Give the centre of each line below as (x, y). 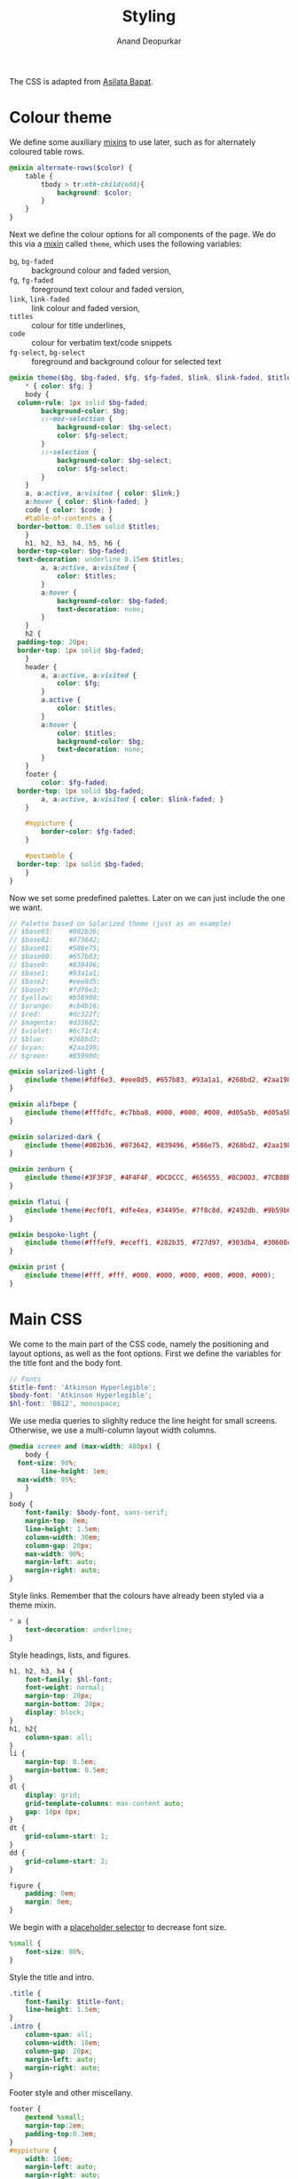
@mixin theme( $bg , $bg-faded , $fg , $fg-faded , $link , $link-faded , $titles (152, 378)
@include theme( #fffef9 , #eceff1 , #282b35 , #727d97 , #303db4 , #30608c (158, 1243)
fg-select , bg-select (47, 352)
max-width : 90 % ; (55, 1554)
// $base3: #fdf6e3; (55, 990)
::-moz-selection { (77, 419)
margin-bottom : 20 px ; (65, 1704)
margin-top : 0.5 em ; (61, 1762)
